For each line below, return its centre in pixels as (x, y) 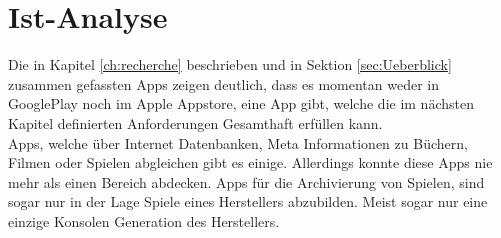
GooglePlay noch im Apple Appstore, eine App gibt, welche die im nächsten (241, 103)
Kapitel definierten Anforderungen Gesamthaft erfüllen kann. (195, 122)
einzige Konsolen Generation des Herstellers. (144, 220)
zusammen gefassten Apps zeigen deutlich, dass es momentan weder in (224, 83)
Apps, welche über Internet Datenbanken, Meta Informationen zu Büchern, (238, 142)
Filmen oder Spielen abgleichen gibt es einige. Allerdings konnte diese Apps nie (250, 162)
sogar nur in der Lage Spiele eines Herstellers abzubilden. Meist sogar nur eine (248, 201)
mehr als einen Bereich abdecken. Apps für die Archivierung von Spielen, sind (246, 181)
